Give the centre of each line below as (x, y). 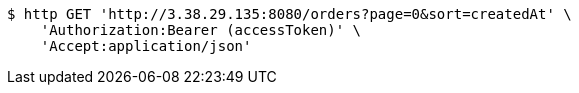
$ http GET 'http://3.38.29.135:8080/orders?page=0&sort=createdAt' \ (289, 14)
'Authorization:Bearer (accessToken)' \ (201, 30)
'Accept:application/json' (146, 46)
